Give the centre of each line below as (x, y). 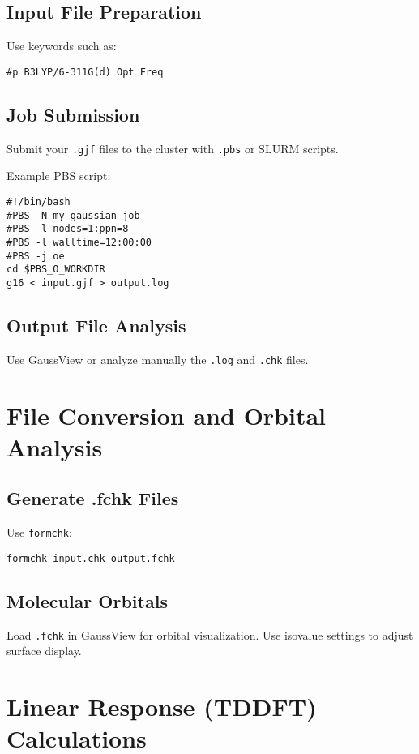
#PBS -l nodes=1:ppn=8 (68, 229)
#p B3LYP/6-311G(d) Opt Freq (85, 72)
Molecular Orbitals (87, 600)
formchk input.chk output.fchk (91, 558)
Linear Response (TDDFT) (162, 707)
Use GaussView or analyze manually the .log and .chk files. (158, 359)
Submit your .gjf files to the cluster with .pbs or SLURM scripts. (173, 148)
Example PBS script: (59, 176)
